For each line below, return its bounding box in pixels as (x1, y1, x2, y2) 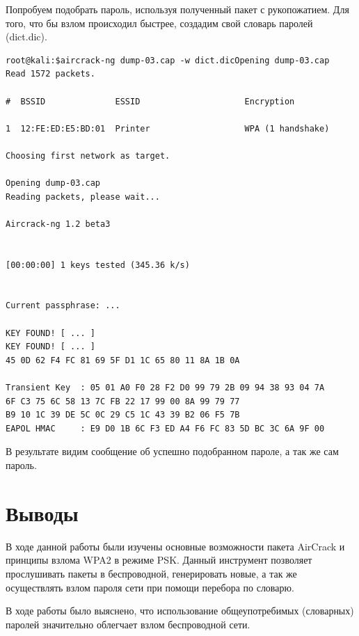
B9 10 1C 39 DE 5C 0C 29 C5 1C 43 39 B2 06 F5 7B (6, 410, 240, 420)
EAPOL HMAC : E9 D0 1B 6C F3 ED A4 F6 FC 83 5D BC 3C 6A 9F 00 (6, 423, 325, 434)
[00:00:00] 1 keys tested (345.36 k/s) (6, 260, 190, 270)
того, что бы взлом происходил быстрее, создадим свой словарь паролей (6, 15, 313, 30)
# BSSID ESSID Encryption (6, 96, 295, 106)
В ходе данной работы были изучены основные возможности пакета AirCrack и (6, 539, 345, 553)
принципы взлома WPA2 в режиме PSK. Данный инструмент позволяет (6, 552, 312, 567)
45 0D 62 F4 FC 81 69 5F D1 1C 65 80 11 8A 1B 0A (6, 355, 240, 365)
